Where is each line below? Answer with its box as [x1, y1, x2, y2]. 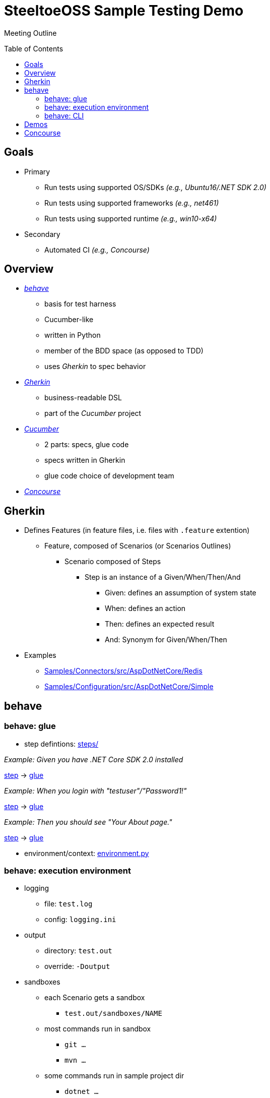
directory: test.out [44, 946, 112, 955]
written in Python [44, 331, 101, 340]
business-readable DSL [44, 393, 122, 402]
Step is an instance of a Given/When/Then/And [85, 573, 241, 582]
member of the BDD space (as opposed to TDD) [44, 346, 204, 355]
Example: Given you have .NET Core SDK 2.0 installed [4, 755, 183, 764]
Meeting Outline [4, 28, 57, 37]
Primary [24, 167, 50, 176]
